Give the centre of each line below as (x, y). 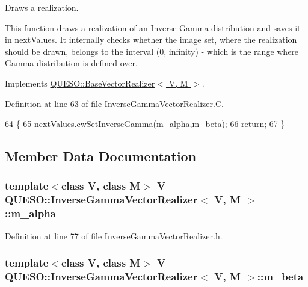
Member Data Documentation (101, 156)
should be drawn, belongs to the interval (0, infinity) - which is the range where (152, 51)
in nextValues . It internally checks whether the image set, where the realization (151, 39)
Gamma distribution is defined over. (71, 63)
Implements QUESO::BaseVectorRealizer (80, 83)
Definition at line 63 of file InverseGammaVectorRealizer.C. (114, 103)
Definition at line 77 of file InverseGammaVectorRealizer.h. (114, 236)
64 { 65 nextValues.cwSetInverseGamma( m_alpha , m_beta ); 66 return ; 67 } (145, 124)
